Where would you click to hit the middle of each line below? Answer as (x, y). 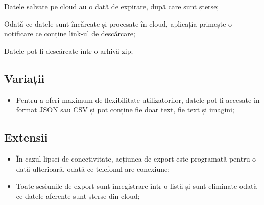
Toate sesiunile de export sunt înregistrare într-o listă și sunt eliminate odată (137, 186)
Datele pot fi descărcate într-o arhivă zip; (69, 50)
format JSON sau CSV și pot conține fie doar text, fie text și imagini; (125, 110)
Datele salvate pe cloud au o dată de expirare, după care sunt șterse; (112, 6)
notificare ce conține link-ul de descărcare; (70, 33)
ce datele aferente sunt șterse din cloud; (78, 196)
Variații (25, 78)
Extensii (26, 137)
